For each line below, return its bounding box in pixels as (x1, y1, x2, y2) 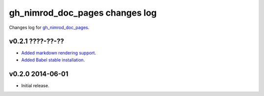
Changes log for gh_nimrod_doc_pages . (9, 24, 90, 30)
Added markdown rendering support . (21, 50, 96, 56)
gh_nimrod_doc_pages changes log (9, 7, 157, 18)
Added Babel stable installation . (21, 57, 85, 63)
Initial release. (21, 82, 49, 88)
